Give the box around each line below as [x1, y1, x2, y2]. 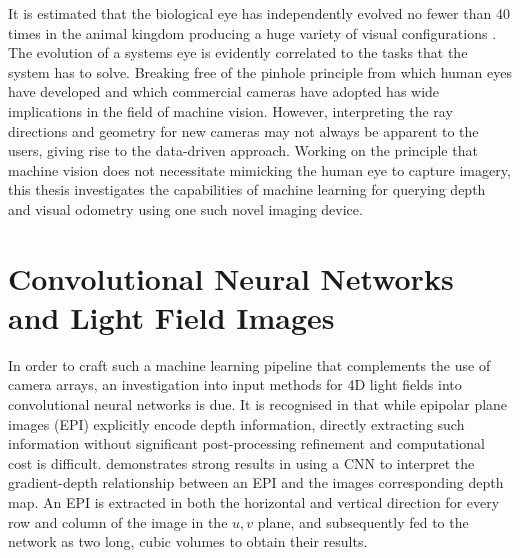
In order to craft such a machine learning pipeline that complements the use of [8, 354, 491, 375]
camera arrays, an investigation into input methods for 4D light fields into [8, 374, 462, 395]
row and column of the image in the [8, 511, 228, 532]
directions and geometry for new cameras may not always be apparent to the [8, 120, 479, 141]
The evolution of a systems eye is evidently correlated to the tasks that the [8, 42, 468, 63]
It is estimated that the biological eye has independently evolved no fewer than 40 [8, 3, 510, 23]
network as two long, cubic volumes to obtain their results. [8, 531, 368, 552]
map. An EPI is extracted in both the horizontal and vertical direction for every [8, 492, 500, 512]
